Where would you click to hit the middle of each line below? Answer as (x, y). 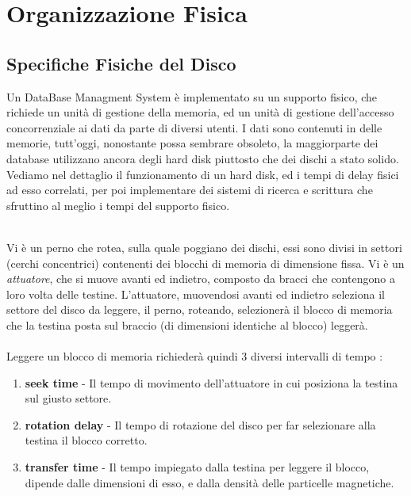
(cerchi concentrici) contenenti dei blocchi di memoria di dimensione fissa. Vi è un (205, 263)
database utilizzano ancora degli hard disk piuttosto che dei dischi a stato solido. (203, 158)
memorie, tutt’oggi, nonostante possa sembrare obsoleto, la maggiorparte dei (192, 143)
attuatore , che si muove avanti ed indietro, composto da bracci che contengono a (201, 279)
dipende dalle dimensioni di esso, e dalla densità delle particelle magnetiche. (209, 482)
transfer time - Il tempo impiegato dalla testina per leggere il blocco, (197, 467)
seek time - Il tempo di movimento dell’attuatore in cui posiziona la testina (211, 382)
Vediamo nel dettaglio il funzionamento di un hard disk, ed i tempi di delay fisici (203, 174)
